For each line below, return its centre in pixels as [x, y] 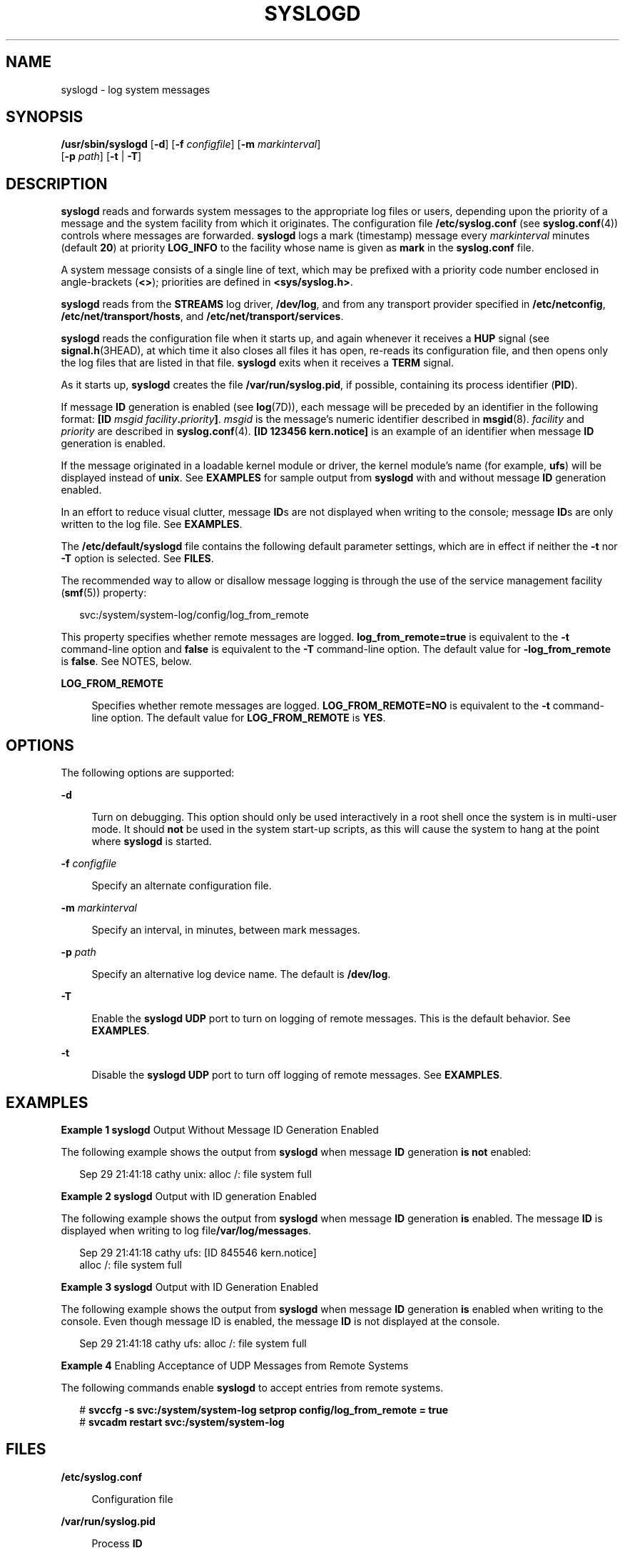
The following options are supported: [148, 773]
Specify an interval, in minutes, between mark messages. [226, 930]
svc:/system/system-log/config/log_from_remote [194, 615]
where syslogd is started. [152, 842]
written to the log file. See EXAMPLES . [152, 524]
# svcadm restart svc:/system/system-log [182, 1422]
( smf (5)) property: [104, 593]
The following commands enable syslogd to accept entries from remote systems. [252, 1387]
